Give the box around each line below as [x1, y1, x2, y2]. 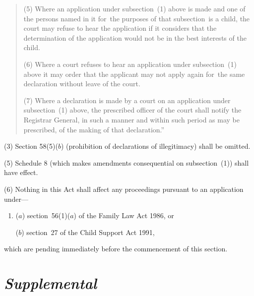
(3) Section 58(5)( [4, 141, 58, 151]
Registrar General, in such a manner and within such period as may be [23, 114, 240, 124]
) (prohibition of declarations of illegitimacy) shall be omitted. [61, 141, 251, 151]
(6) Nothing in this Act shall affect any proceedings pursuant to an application [4, 183, 244, 194]
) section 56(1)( [22, 210, 70, 221]
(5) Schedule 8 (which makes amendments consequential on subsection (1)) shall [4, 157, 249, 168]
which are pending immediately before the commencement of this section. [4, 243, 228, 254]
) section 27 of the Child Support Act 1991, [21, 227, 155, 237]
